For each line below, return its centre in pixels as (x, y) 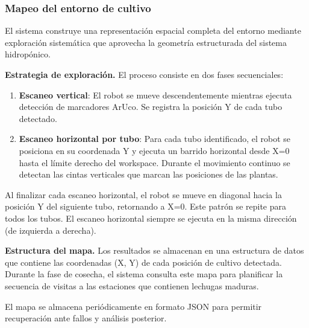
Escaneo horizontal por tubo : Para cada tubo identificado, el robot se (155, 139)
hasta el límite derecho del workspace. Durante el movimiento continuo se (154, 162)
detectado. (38, 118)
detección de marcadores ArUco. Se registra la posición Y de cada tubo (151, 107)
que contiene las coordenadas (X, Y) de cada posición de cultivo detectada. (143, 262)
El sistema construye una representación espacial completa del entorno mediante (153, 31)
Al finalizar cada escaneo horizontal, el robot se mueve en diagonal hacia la (143, 194)
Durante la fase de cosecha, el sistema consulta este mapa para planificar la (144, 274)
